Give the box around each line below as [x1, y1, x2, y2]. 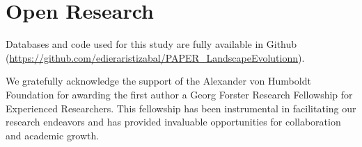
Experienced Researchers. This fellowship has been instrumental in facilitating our [6, 101, 356, 115]
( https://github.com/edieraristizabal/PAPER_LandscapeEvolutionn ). [6, 50, 305, 64]
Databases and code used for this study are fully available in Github [6, 37, 297, 51]
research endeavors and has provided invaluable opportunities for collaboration [6, 114, 341, 129]
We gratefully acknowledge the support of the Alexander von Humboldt [6, 73, 311, 88]
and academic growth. [6, 128, 100, 142]
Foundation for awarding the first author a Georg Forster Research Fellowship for [6, 87, 353, 101]
